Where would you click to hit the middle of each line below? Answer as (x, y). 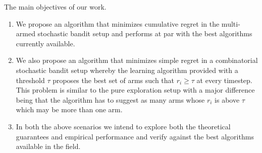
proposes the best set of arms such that (114, 80)
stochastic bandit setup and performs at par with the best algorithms (145, 33)
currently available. (45, 43)
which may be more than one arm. (69, 109)
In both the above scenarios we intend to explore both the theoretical (123, 126)
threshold (30, 80)
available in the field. (48, 146)
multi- (231, 23)
